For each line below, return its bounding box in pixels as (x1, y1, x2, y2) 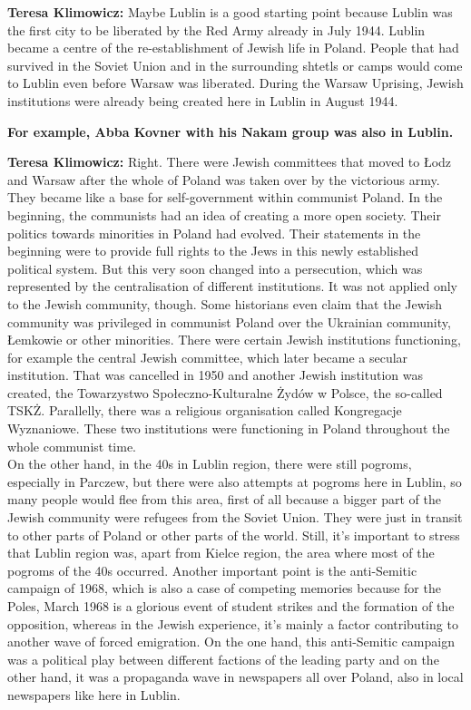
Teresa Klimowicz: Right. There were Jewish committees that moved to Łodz (7, 152, 452, 171)
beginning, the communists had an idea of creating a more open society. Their (7, 205, 441, 224)
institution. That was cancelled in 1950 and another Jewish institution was (7, 365, 423, 384)
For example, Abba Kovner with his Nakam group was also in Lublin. (7, 122, 454, 141)
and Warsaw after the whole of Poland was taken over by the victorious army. (7, 170, 440, 189)
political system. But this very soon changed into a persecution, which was (7, 258, 423, 277)
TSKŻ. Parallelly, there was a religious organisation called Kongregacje (7, 401, 402, 420)
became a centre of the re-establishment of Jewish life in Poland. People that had (7, 38, 459, 57)
